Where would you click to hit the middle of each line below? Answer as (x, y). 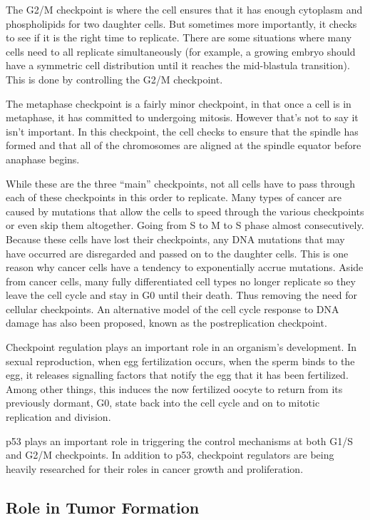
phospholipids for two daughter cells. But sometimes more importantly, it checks (181, 23)
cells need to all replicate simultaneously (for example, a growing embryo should (181, 51)
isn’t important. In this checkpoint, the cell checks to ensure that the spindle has (182, 131)
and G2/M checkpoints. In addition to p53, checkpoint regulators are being (170, 455)
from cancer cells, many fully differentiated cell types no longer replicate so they (181, 281)
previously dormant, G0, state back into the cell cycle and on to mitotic (163, 403)
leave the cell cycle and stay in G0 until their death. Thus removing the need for (182, 295)
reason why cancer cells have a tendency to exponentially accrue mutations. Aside (185, 267)
